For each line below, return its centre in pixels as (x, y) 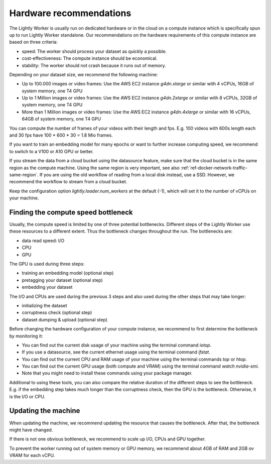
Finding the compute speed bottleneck (71, 212)
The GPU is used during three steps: (47, 264)
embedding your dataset (47, 287)
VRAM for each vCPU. (32, 455)
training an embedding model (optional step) (68, 273)
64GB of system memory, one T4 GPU (61, 119)
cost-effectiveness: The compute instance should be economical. (90, 58)
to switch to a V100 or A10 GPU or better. (51, 151)
